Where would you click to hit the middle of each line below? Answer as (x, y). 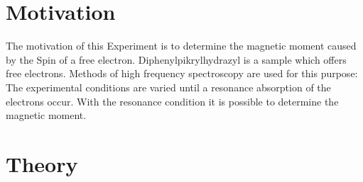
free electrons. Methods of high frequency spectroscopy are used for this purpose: (182, 73)
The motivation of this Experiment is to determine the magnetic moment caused (181, 46)
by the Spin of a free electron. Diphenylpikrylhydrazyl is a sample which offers (176, 59)
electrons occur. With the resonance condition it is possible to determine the (172, 101)
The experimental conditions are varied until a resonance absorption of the (168, 87)
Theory (42, 163)
